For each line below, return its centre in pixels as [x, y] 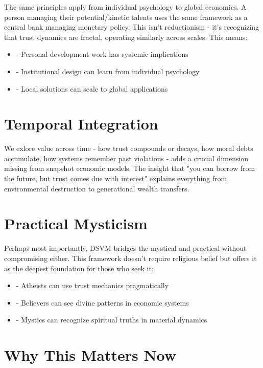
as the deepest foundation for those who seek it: [79, 268]
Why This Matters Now [90, 355]
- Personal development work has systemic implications [102, 54]
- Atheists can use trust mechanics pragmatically [92, 285]
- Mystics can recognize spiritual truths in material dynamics [112, 320]
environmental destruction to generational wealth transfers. [97, 188]
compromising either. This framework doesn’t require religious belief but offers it [130, 258]
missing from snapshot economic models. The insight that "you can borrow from [130, 168]
